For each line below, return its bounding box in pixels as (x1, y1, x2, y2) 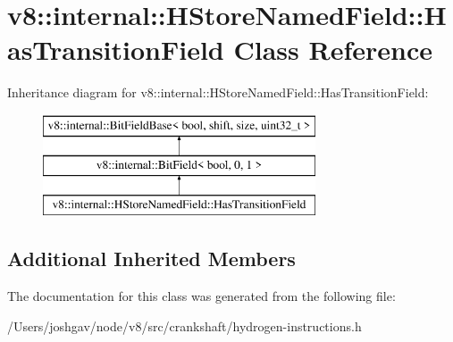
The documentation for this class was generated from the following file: (7, 287, 396, 305)
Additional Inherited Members (7, 245, 296, 272)
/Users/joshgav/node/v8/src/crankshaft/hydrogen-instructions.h (7, 316, 362, 335)
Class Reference (233, 31, 432, 68)
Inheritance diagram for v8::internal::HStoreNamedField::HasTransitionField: (7, 83, 429, 102)
